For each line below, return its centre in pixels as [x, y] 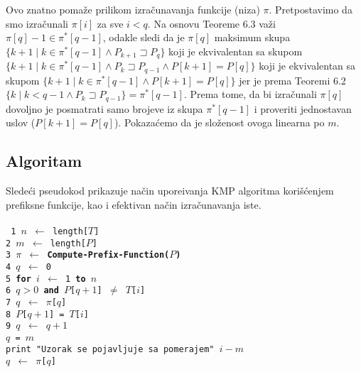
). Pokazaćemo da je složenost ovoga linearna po [219, 122]
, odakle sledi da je [144, 37]
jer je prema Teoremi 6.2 [292, 80]
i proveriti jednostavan [303, 108]
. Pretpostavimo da [311, 9]
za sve [110, 23]
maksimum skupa [252, 37]
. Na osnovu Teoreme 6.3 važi [211, 23]
